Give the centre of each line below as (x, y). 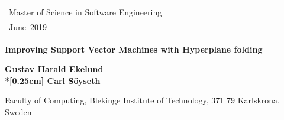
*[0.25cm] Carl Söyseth (53, 80)
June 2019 (28, 26)
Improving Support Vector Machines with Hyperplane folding (134, 49)
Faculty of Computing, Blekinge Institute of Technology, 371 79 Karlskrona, (142, 100)
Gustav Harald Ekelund (54, 69)
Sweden (18, 112)
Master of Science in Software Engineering (85, 12)
